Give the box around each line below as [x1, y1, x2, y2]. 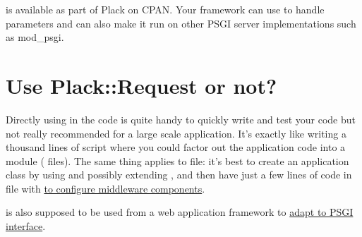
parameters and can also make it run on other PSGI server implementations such [6, 16, 356, 30]
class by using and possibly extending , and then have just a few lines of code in [6, 167, 352, 182]
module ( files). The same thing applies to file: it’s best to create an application [6, 153, 349, 168]
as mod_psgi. [6, 30, 64, 44]
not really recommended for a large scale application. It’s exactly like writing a [6, 126, 346, 140]
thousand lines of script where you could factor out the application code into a [6, 140, 346, 154]
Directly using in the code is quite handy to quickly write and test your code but [6, 111, 356, 126]
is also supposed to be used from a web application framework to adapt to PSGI [6, 205, 354, 219]
